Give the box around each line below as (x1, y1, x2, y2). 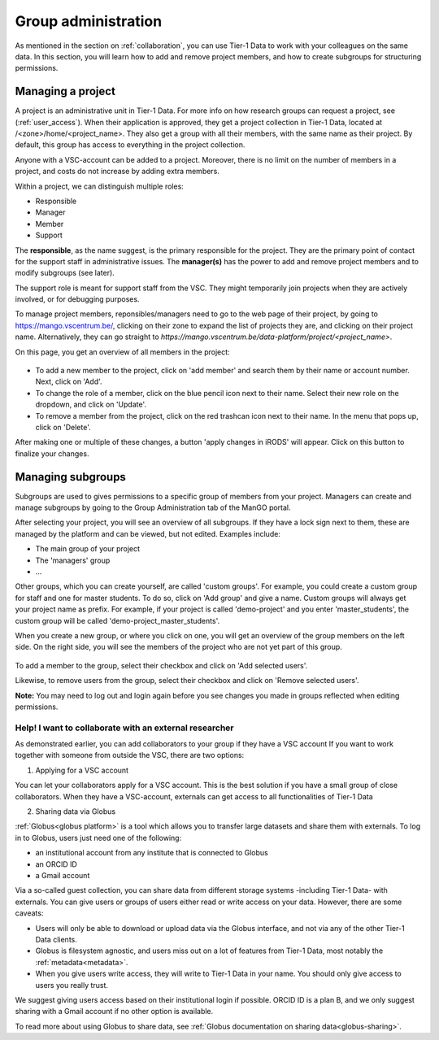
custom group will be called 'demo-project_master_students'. (15, 616, 219, 625)
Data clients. (35, 934, 77, 944)
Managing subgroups (15, 470, 126, 484)
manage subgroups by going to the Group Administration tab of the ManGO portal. (15, 503, 292, 512)
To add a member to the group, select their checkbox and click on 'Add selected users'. (15, 660, 308, 670)
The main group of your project (35, 544, 141, 554)
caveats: (15, 908, 44, 918)
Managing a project (15, 85, 115, 98)
